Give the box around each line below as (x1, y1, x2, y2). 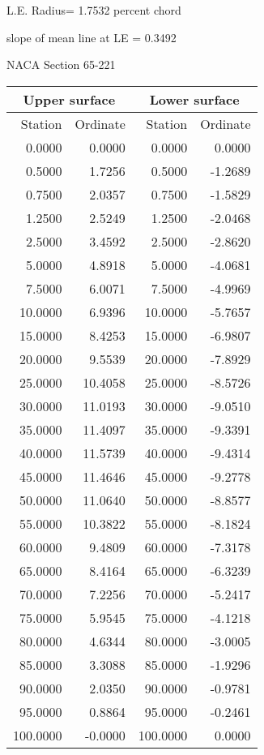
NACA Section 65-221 (6, 56, 116, 73)
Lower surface (149, 89, 240, 109)
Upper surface (23, 89, 116, 109)
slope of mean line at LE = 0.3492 (6, 28, 177, 45)
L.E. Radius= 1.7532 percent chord (6, 2, 181, 18)
